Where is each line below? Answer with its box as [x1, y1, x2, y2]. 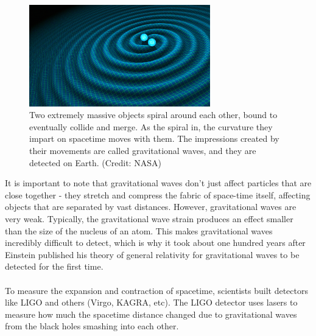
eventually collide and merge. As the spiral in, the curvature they [29, 120, 273, 133]
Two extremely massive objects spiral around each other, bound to [29, 108, 278, 121]
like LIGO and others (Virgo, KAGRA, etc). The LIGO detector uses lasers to [5, 296, 298, 309]
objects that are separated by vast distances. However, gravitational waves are [5, 200, 297, 213]
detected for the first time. [5, 260, 104, 273]
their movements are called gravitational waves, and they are [29, 144, 256, 157]
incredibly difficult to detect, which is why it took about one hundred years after [5, 236, 306, 249]
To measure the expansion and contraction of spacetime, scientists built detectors [5, 284, 309, 296]
